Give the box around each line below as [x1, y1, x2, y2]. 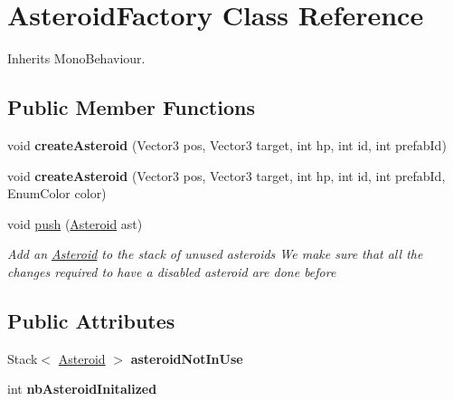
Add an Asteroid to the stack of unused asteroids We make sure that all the [7, 244, 423, 263]
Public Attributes [7, 306, 175, 334]
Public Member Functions [7, 93, 255, 121]
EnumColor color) [7, 184, 107, 203]
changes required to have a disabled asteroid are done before [7, 262, 336, 281]
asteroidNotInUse [130, 348, 243, 368]
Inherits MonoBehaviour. [7, 49, 146, 68]
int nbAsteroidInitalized [7, 379, 157, 398]
